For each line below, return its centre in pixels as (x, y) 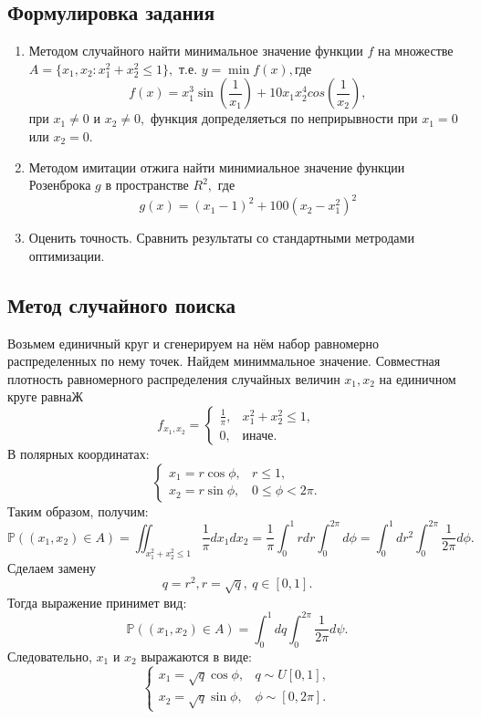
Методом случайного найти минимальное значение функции (196, 51)
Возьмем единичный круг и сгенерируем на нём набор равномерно (193, 343)
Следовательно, (50, 656)
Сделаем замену (52, 567)
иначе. (260, 436)
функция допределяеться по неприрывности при (284, 118)
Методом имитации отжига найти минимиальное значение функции (217, 167)
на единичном (418, 378)
